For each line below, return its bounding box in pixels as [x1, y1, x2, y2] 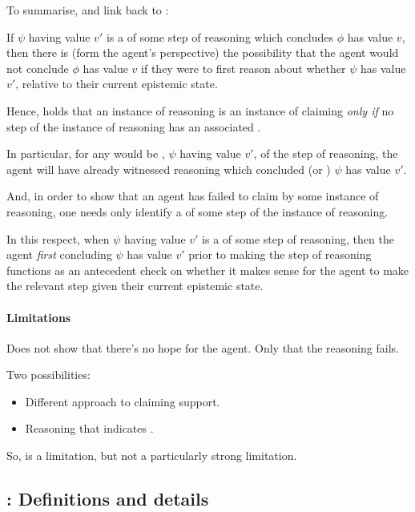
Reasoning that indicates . [25, 420, 154, 437]
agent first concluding [6, 246, 112, 263]
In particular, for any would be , [6, 145, 165, 162]
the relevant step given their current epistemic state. [6, 277, 264, 294]
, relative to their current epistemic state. [15, 75, 218, 92]
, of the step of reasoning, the [253, 145, 398, 162]
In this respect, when [6, 230, 110, 247]
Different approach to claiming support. [25, 393, 220, 409]
